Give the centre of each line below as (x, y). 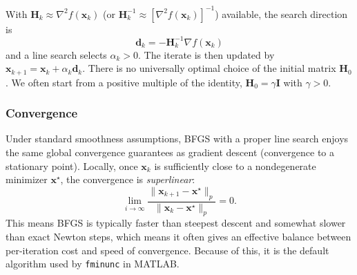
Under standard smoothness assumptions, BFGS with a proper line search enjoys (177, 139)
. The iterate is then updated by (206, 54)
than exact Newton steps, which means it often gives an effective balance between (178, 237)
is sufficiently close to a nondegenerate (235, 165)
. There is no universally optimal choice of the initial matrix (209, 68)
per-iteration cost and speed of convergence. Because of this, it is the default (167, 250)
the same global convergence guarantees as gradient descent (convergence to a (170, 152)
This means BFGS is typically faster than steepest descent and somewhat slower (176, 223)
